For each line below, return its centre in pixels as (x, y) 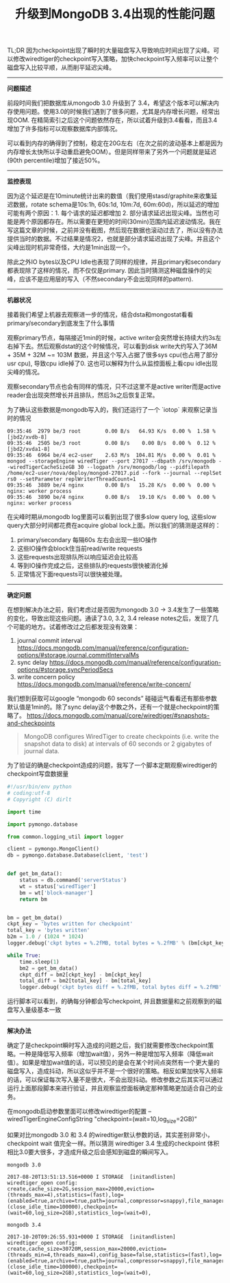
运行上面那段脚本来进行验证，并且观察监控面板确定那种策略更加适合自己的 (112, 1088)
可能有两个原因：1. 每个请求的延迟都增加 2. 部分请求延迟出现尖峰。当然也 (111, 213)
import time (24, 812)
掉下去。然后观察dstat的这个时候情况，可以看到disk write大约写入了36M (115, 346)
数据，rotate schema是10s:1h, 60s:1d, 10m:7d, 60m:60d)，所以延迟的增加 (116, 205)
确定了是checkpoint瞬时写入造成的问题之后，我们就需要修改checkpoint (107, 1045)
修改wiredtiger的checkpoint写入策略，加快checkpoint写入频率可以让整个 (116, 59)
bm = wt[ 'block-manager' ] (56, 893)
